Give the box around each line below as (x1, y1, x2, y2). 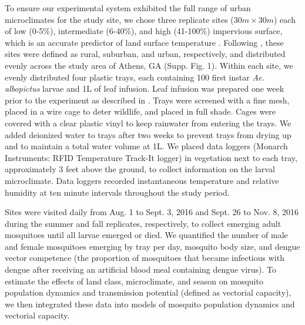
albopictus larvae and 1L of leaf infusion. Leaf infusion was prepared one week (5, 82, 284, 95)
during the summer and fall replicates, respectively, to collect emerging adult (5, 217, 281, 229)
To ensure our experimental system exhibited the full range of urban (5, 2, 251, 14)
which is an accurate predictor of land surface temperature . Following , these (5, 36, 284, 48)
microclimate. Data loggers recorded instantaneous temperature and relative (5, 174, 279, 186)
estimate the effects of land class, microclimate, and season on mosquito (5, 274, 263, 287)
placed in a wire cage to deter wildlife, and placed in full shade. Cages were (5, 105, 276, 118)
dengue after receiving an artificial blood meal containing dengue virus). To (5, 263, 276, 276)
